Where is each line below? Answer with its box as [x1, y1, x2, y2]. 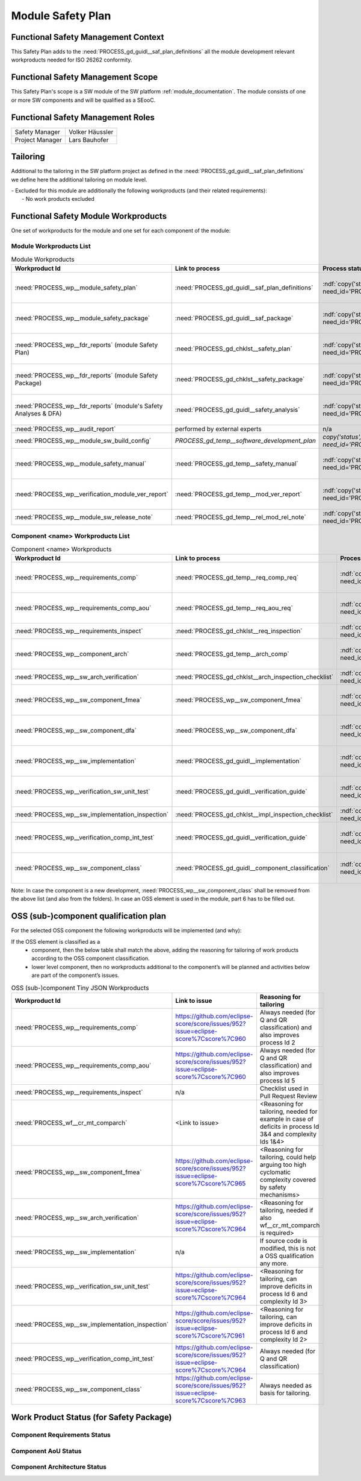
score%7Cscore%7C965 [175, 1179, 246, 1187]
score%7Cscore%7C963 [175, 1396, 246, 1404]
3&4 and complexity [259, 1129, 317, 1138]
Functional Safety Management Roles [11, 112, 155, 122]
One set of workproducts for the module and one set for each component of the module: [11, 227, 231, 235]
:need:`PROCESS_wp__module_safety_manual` [14, 459, 147, 467]
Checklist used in [259, 1084, 309, 1093]
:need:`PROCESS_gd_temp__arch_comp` [175, 649, 289, 658]
